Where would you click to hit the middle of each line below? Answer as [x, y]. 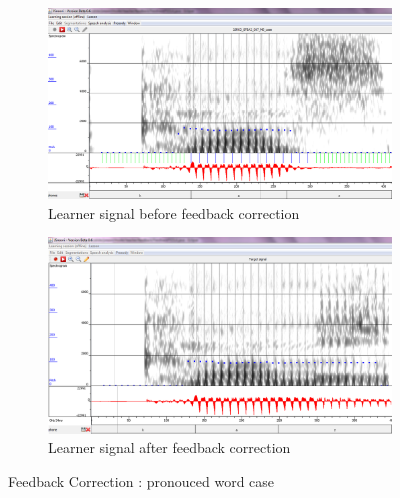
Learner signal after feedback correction [169, 447]
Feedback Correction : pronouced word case [141, 480]
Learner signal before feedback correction [174, 212]
